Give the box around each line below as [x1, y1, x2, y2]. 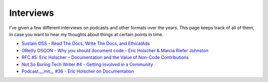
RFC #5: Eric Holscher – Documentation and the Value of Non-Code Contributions [21, 54, 189, 60]
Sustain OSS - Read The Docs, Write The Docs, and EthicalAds [21, 41, 150, 46]
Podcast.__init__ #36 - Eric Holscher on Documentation [21, 68, 134, 74]
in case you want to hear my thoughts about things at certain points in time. [9, 31, 164, 37]
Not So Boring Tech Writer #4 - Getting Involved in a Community [21, 61, 153, 67]
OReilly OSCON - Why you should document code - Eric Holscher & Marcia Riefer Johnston [21, 47, 208, 53]
